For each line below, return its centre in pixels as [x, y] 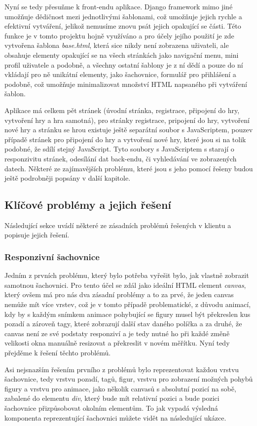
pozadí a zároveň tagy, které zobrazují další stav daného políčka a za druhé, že [123, 324]
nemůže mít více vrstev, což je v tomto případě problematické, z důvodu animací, [128, 304]
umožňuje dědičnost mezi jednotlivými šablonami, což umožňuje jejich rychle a [123, 16]
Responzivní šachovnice [52, 257]
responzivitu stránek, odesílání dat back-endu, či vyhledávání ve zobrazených [121, 158]
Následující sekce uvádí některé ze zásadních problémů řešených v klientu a [118, 225]
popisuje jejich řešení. [37, 235]
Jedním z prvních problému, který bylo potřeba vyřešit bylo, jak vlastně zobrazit [127, 275]
